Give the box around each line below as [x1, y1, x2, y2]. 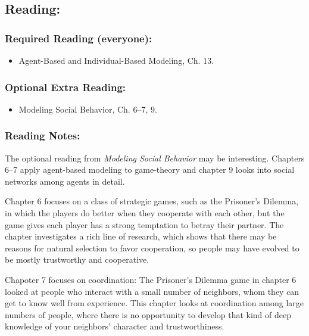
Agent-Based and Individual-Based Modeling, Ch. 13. [18, 54, 214, 66]
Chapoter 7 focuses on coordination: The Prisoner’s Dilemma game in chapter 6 [5, 273, 296, 285]
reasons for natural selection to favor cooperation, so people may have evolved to [5, 241, 299, 254]
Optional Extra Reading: [5, 79, 126, 94]
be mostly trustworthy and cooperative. [5, 253, 149, 266]
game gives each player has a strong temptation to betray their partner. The [5, 218, 284, 231]
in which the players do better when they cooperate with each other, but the [5, 207, 285, 219]
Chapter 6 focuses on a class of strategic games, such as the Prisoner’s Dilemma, [5, 195, 299, 207]
